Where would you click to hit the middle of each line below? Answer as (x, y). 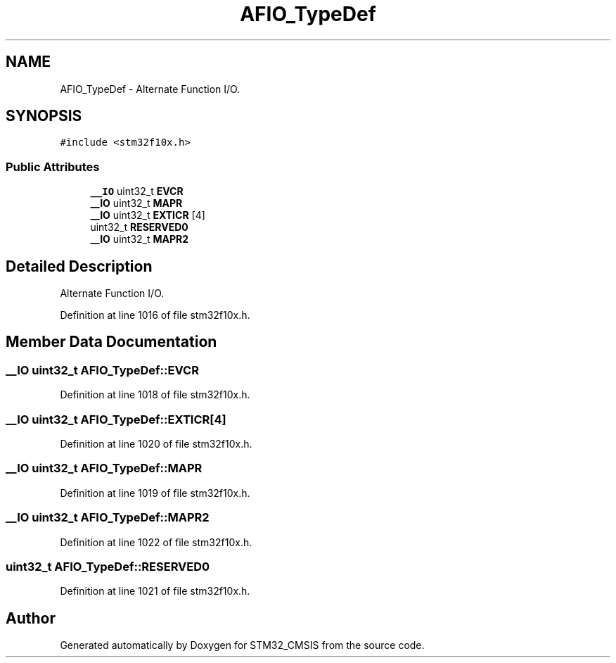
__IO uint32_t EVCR (137, 191)
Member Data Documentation (111, 342)
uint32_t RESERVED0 (139, 227)
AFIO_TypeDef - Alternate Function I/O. (150, 89)
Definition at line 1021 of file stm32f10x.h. (155, 591)
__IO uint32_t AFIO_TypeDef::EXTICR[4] (116, 419)
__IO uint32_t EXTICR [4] (148, 215)
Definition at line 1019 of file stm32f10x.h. (155, 493)
